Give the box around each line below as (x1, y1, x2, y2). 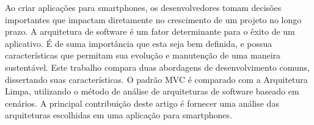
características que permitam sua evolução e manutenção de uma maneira (5, 49, 281, 62)
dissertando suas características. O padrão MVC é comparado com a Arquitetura (5, 73, 308, 85)
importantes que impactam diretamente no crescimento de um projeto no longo (5, 13, 302, 26)
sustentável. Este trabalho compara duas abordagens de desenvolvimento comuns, (5, 60, 310, 73)
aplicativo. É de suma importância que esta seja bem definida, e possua (5, 37, 272, 49)
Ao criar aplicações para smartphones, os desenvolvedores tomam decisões (5, 1, 282, 13)
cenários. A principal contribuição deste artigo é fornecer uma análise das (5, 96, 279, 109)
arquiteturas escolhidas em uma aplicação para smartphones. (5, 109, 232, 121)
